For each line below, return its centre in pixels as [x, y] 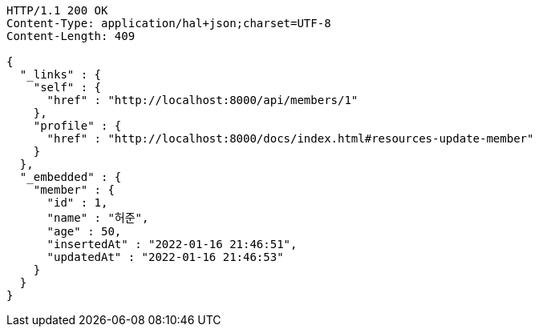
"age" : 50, [84, 231]
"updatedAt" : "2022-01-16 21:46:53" [165, 257]
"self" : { [67, 87]
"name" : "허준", [98, 218]
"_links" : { [61, 74]
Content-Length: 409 [71, 36]
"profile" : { [77, 126]
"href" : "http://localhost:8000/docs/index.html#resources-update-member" [290, 138]
